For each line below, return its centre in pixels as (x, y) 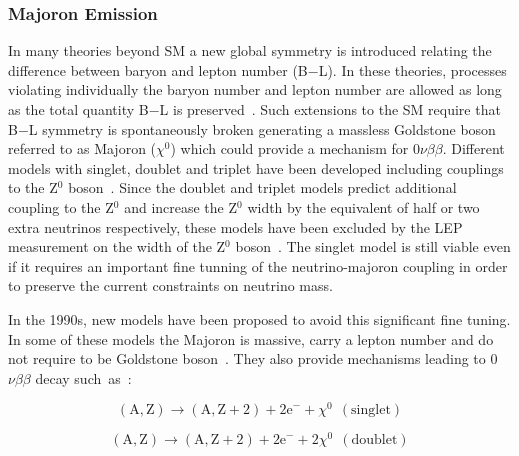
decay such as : (83, 377)
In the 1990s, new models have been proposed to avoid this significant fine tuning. (259, 318)
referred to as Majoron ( (82, 148)
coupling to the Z (61, 206)
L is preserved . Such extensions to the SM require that (330, 109)
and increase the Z (181, 206)
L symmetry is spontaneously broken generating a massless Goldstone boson (262, 128)
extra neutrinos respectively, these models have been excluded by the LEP (235, 226)
